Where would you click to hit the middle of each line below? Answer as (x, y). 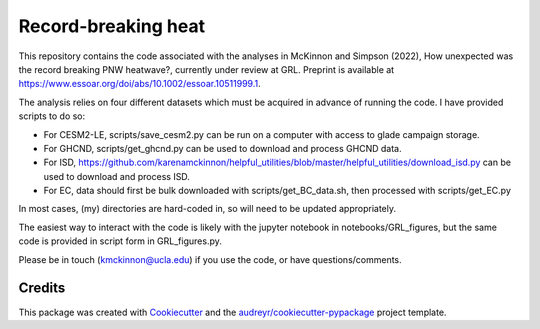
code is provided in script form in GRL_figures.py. (120, 241)
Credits (42, 288)
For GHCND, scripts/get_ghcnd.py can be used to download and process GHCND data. (222, 148)
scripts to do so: (52, 116)
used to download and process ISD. (116, 176)
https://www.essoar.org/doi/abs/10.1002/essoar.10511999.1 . (139, 84)
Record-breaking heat (111, 26)
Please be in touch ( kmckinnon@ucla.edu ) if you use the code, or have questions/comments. (210, 259)
